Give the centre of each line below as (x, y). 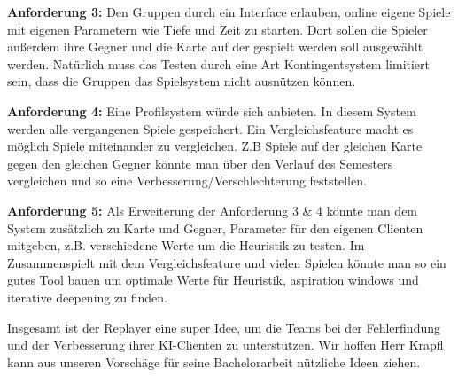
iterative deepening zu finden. (87, 297)
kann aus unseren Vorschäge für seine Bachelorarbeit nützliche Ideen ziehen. (214, 361)
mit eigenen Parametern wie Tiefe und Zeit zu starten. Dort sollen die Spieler (217, 29)
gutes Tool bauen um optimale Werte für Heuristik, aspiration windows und (213, 280)
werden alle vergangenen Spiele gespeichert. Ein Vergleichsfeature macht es (210, 128)
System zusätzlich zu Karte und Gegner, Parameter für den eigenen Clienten (215, 228)
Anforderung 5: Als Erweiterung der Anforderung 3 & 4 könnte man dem (213, 210)
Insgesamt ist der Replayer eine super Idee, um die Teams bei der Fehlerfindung (224, 327)
